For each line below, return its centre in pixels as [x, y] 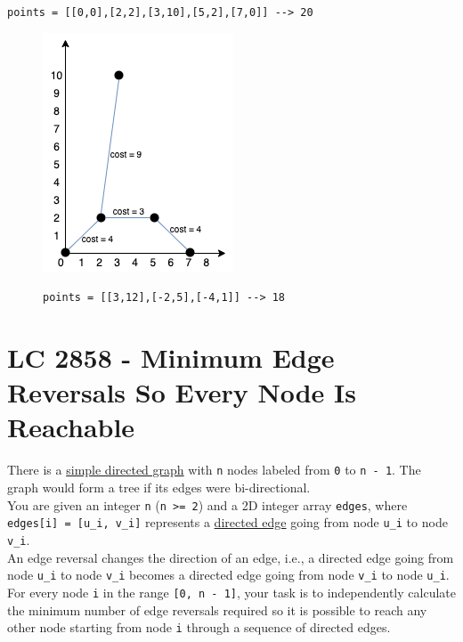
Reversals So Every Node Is [182, 392]
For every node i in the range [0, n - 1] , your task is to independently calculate [231, 592]
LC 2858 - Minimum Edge [171, 358]
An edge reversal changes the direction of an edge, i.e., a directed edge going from [231, 557]
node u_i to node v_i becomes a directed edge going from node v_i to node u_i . [228, 575]
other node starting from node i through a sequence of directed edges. [199, 627]
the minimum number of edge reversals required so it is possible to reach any [217, 609]
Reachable [71, 427]
